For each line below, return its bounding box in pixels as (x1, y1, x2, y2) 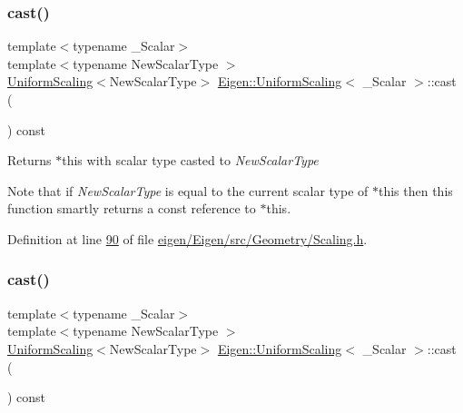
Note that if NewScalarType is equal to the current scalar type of (7, 181, 369, 200)
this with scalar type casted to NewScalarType (62, 151, 319, 170)
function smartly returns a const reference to (7, 199, 256, 218)
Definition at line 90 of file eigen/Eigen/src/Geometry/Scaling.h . (7, 229, 368, 248)
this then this (378, 181, 453, 200)
